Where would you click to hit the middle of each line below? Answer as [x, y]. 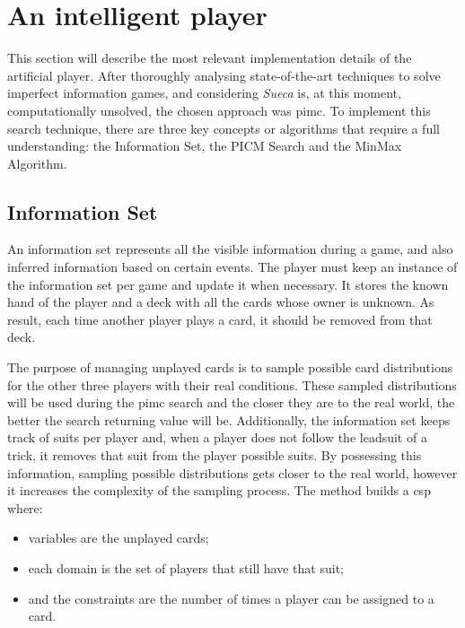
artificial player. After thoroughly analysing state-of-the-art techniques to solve [224, 75]
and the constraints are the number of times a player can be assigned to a [231, 598]
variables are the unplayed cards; [118, 538]
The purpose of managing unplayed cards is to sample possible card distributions [230, 367]
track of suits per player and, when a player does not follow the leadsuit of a [217, 437]
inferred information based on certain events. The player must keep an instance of [232, 267]
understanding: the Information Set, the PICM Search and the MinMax [205, 146]
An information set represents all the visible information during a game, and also [230, 249]
